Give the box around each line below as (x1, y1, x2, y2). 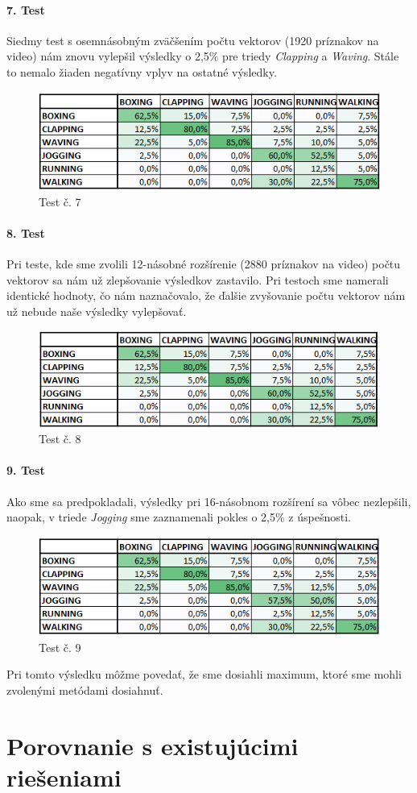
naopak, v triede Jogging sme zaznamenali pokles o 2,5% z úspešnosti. (6, 509, 351, 525)
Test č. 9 (39, 638, 81, 655)
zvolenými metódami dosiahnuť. (6, 681, 163, 698)
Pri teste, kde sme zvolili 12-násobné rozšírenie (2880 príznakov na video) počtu (6, 255, 401, 272)
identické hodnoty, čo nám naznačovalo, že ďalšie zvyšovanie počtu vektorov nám (6, 287, 406, 304)
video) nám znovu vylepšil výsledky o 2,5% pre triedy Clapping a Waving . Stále (6, 48, 399, 64)
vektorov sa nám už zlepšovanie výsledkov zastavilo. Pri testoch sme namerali (6, 271, 389, 288)
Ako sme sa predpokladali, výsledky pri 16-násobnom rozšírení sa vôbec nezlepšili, (6, 492, 411, 509)
